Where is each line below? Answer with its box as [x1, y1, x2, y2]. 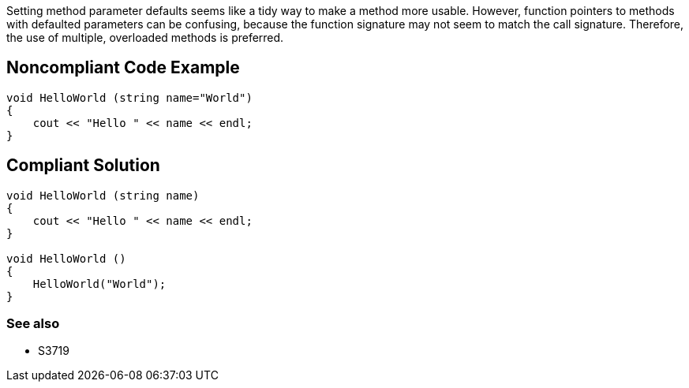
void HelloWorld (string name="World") [6, 91, 253, 104]
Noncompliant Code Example [6, 58, 240, 78]
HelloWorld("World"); [32, 277, 167, 290]
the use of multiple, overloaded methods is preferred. [6, 31, 284, 44]
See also [6, 315, 60, 332]
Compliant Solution [6, 155, 160, 176]
